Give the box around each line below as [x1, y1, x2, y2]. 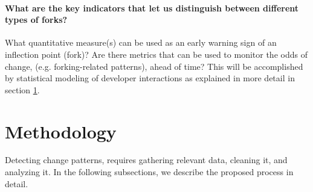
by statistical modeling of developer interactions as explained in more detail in [5, 72, 295, 84]
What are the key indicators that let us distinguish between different [5, 1, 299, 14]
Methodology [5, 119, 117, 143]
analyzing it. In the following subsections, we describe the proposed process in [5, 166, 294, 178]
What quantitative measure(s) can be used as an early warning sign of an [5, 36, 277, 49]
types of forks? [5, 13, 68, 26]
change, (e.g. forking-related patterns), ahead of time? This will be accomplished [5, 60, 303, 72]
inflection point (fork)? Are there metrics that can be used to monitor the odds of [5, 48, 308, 60]
